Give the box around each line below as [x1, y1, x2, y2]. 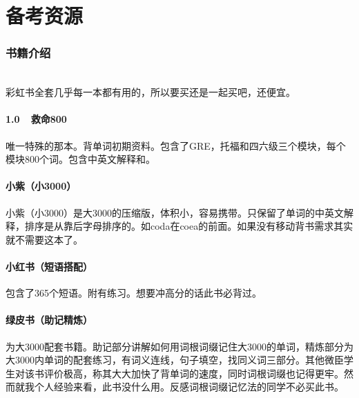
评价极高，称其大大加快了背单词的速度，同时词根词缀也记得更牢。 [43, 366, 344, 380]
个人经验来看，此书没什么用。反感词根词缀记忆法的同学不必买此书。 [34, 379, 344, 394]
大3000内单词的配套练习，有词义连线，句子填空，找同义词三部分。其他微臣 [6, 352, 344, 367]
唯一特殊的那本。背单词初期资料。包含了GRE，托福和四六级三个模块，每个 [6, 138, 346, 152]
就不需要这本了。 [6, 232, 83, 246]
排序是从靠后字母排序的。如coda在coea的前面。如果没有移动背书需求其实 [24, 219, 353, 233]
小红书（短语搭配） [6, 259, 93, 273]
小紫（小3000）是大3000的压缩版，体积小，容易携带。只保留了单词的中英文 [6, 205, 344, 219]
